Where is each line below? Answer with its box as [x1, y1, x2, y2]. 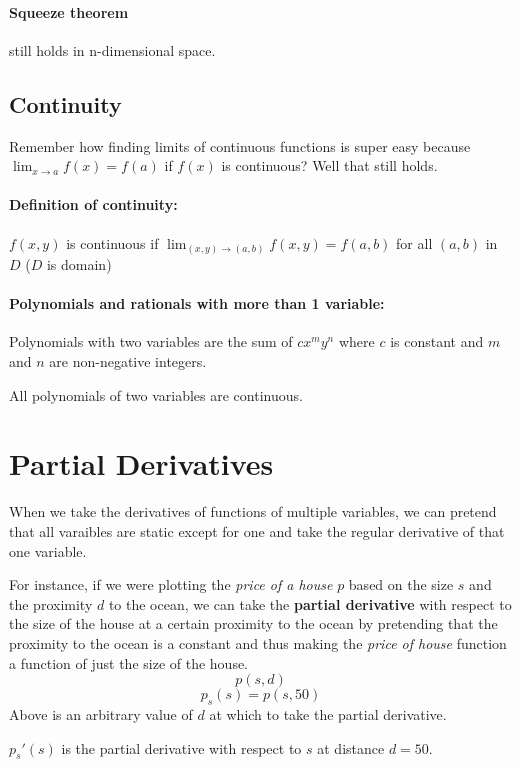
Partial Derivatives [9, 443, 274, 484]
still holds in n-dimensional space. [9, 39, 216, 60]
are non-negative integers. [49, 351, 207, 372]
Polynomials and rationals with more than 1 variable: [9, 293, 385, 314]
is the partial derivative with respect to [61, 737, 302, 758]
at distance [317, 737, 385, 758]
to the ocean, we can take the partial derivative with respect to [108, 593, 512, 614]
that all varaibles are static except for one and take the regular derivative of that [9, 520, 505, 541]
